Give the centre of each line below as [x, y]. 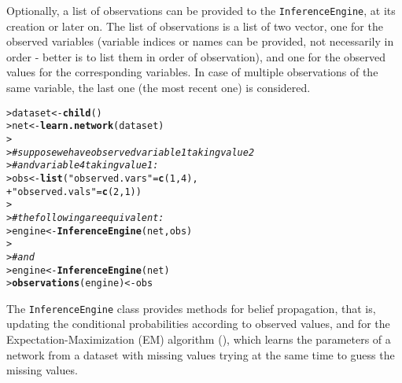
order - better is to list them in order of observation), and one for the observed [196, 56]
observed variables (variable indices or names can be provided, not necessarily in [200, 41]
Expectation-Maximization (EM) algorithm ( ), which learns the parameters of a [199, 339]
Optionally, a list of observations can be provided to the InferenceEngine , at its [201, 10]
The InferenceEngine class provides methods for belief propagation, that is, [191, 308]
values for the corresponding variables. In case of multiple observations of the [192, 72]
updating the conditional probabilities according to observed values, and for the [198, 324]
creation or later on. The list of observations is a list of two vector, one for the [195, 26]
